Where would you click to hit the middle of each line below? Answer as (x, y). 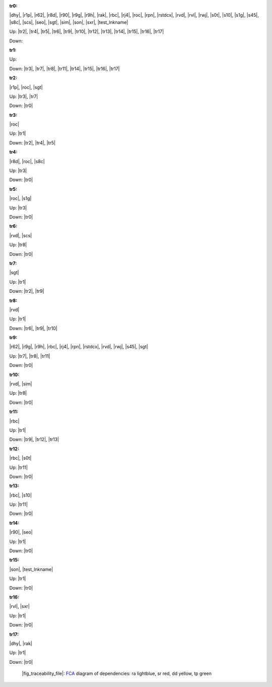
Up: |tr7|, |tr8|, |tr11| (30, 356)
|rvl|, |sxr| (19, 606)
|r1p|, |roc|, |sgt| (26, 87)
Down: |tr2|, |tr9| (27, 291)
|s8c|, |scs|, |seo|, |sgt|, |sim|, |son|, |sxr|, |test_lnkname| (69, 22)
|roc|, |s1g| (20, 198)
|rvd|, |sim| (21, 384)
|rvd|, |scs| (21, 235)
